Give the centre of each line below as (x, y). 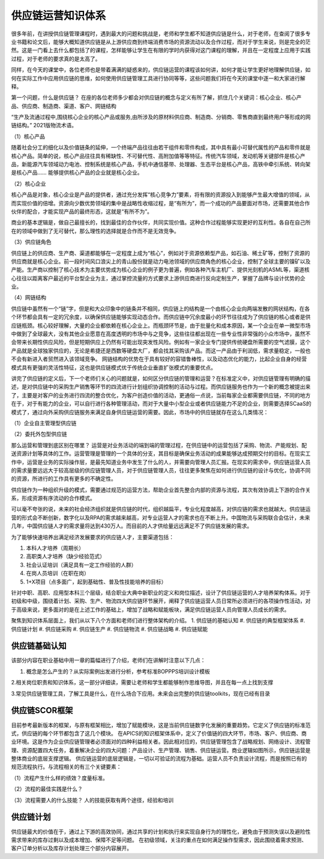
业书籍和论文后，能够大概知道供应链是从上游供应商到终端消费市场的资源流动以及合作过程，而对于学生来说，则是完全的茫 (161, 41)
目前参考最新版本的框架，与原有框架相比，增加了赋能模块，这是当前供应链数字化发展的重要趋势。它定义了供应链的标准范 (161, 725)
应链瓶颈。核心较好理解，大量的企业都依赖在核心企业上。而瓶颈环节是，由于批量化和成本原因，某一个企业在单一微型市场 (161, 325)
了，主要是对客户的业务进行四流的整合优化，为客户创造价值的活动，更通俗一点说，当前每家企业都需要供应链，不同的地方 (161, 395)
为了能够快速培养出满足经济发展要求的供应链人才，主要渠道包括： (92, 537)
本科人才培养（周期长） (55, 548)
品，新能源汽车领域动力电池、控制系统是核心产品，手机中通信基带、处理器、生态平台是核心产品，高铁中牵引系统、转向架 (161, 164)
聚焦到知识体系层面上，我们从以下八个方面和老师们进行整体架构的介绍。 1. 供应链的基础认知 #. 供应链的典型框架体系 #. (158, 621)
